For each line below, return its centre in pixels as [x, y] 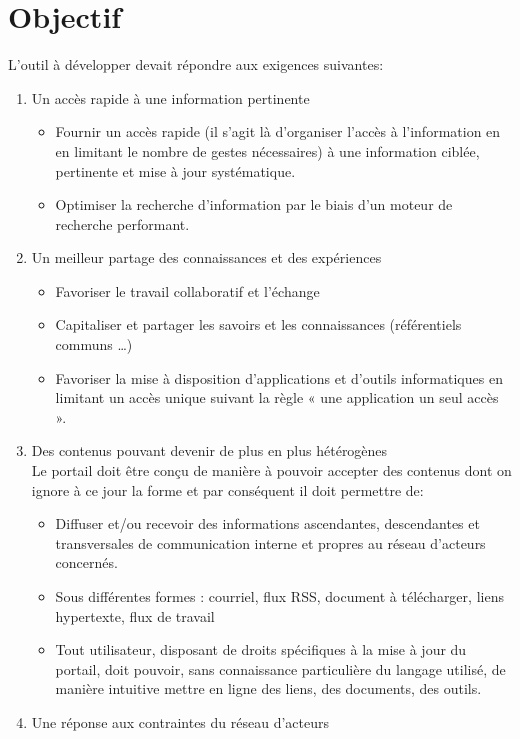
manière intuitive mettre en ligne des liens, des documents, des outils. [268, 688]
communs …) [94, 344]
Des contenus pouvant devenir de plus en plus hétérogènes [209, 450]
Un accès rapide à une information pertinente [170, 97]
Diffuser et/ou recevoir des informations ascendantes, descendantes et [267, 523]
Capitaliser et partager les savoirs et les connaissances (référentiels [258, 324]
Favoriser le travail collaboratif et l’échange [187, 290]
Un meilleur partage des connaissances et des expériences [206, 257]
